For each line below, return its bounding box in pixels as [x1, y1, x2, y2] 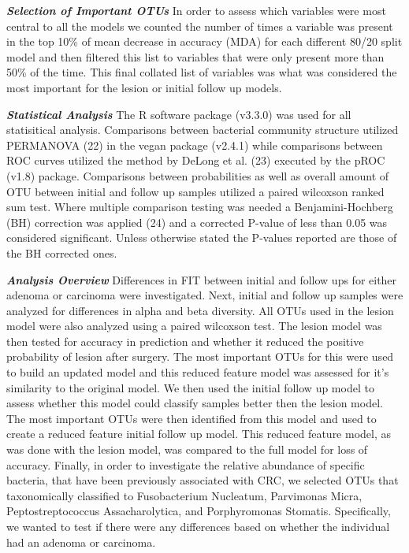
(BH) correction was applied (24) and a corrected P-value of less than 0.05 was [6, 213, 388, 230]
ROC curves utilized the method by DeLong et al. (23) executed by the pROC [6, 152, 385, 169]
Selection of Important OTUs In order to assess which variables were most [6, 2, 386, 18]
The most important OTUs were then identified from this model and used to [6, 410, 377, 426]
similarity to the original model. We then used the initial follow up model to [6, 379, 374, 395]
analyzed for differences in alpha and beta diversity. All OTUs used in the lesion [6, 302, 394, 318]
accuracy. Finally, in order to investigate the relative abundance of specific [6, 456, 365, 473]
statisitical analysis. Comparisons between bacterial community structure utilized [6, 121, 399, 138]
